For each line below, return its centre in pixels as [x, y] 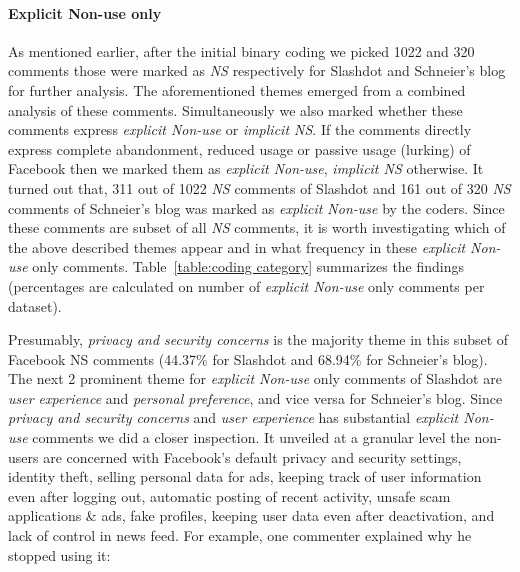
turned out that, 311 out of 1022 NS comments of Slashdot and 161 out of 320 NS [259, 187]
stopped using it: [59, 554]
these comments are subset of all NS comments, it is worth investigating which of [257, 227]
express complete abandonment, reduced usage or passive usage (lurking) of [239, 148]
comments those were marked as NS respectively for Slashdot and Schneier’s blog [257, 70]
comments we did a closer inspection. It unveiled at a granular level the [251, 437]
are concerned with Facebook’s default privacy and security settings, [252, 456]
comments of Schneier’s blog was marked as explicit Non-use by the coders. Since [256, 207]
